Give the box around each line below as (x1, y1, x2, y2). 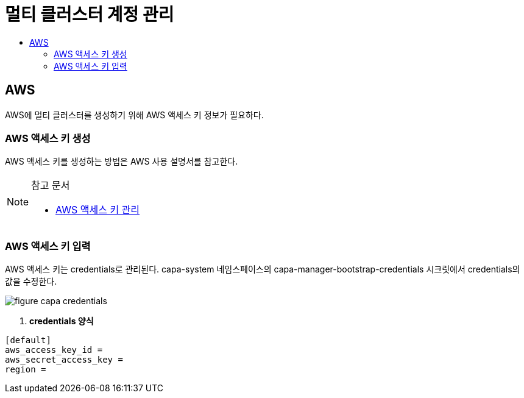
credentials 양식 (29, 316, 94, 327)
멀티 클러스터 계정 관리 (5, 4, 174, 25)
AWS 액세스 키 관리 (55, 204, 140, 216)
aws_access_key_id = (5, 345, 103, 355)
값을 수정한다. (5, 276, 57, 287)
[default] (5, 335, 51, 346)
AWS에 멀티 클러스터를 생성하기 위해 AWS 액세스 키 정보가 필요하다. (5, 109, 264, 120)
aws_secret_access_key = (5, 355, 123, 365)
